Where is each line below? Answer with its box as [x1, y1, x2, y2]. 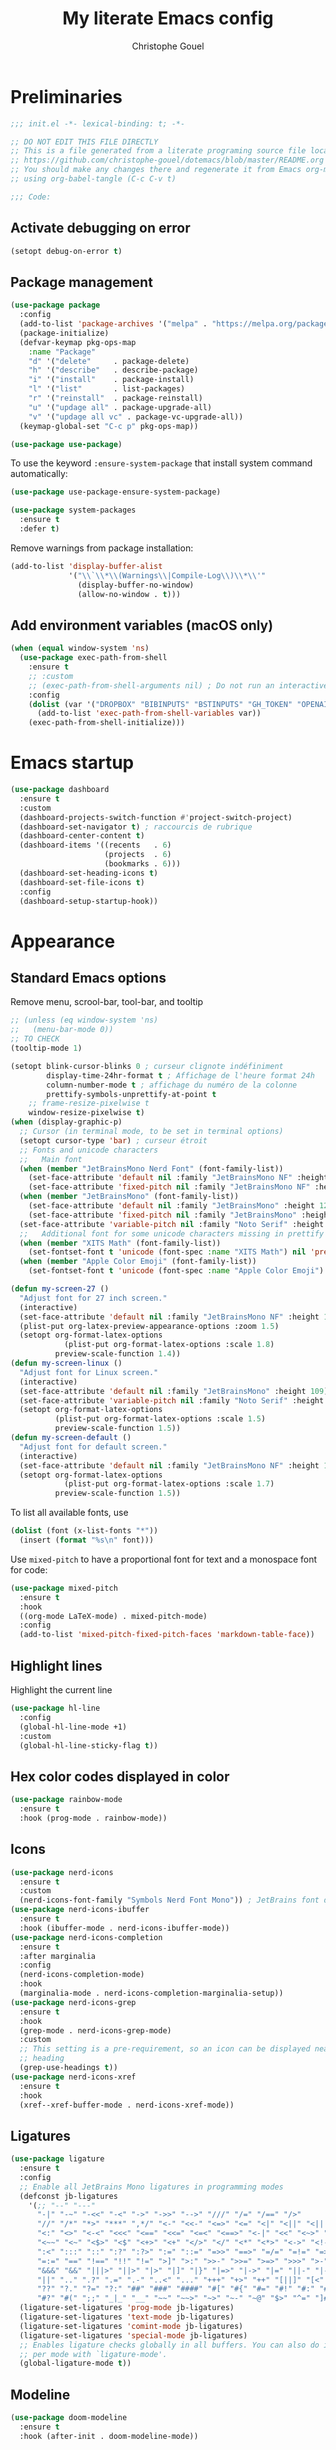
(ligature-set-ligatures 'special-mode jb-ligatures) [19, 2330, 248, 2341]
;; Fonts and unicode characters [19, 1145, 159, 1155]
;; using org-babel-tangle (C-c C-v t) [10, 174, 177, 184]
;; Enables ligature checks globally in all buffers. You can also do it [19, 2340, 333, 2350]
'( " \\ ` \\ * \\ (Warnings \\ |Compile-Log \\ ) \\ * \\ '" [68, 570, 267, 581]
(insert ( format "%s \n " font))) [19, 1535, 155, 1546]
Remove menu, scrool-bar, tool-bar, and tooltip [10, 996, 203, 1008]
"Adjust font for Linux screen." [19, 1367, 159, 1377]
